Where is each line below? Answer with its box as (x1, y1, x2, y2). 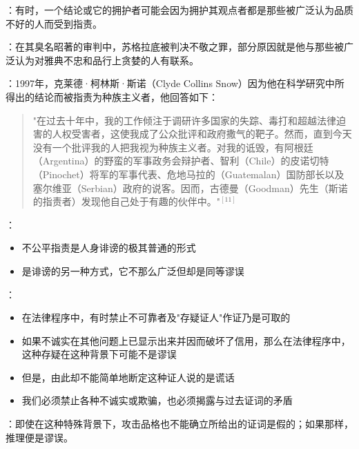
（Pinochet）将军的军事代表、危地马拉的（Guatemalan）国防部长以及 (32, 166, 345, 181)
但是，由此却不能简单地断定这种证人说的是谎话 (21, 370, 235, 384)
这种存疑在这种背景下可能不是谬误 (21, 347, 177, 361)
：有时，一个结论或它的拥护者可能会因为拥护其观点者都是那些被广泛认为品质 (6, 3, 353, 17)
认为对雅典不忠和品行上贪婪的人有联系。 (14, 52, 199, 67)
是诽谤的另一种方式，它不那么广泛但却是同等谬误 (21, 263, 244, 278)
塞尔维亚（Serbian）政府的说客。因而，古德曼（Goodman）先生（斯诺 (32, 180, 348, 195)
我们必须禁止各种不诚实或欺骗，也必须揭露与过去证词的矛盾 (21, 393, 293, 408)
